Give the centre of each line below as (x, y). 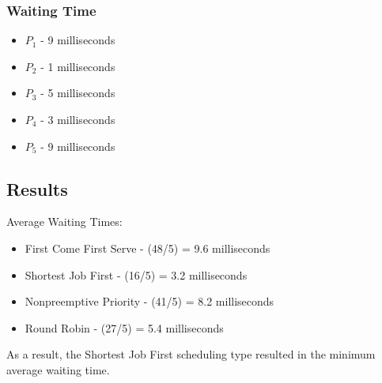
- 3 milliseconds (78, 119)
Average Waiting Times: (64, 222)
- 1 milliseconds (78, 66)
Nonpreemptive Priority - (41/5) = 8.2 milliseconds (149, 301)
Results (37, 188)
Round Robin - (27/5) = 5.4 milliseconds (124, 327)
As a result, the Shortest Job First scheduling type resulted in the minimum (191, 354)
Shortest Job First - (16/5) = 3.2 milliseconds (136, 274)
